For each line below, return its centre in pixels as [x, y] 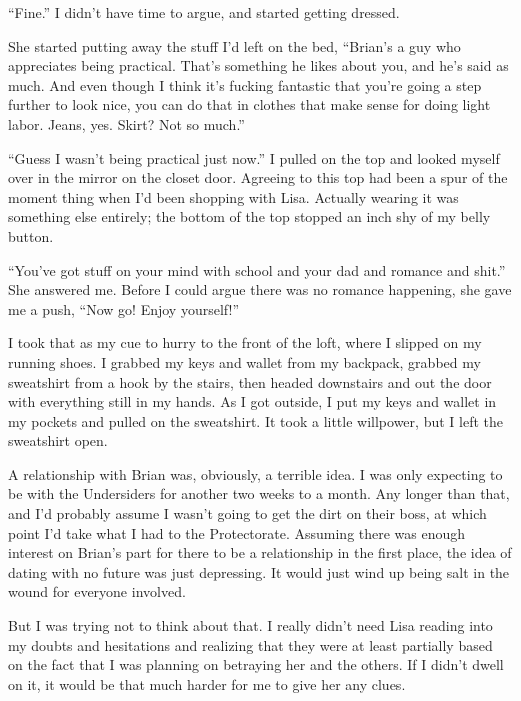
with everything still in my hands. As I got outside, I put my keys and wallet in [252, 401]
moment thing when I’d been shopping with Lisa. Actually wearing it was [233, 196]
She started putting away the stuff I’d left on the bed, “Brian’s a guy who [234, 45]
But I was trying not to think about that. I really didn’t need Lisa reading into [250, 625]
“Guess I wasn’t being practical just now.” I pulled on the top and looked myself [254, 157]
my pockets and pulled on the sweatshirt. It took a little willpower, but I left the [255, 420]
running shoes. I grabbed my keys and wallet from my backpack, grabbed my [244, 361]
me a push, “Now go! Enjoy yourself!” [123, 308]
